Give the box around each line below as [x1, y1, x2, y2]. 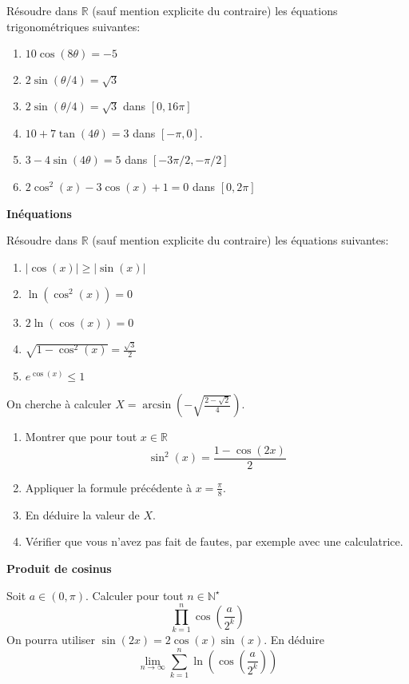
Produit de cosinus [6, 559, 112, 576]
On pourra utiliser [6, 631, 96, 648]
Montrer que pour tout [25, 428, 137, 445]
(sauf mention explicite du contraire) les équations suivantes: [92, 232, 389, 249]
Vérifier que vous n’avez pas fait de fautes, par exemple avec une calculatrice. [25, 533, 403, 550]
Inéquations [6, 205, 72, 221]
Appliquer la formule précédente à [25, 479, 192, 495]
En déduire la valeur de [25, 506, 140, 523]
